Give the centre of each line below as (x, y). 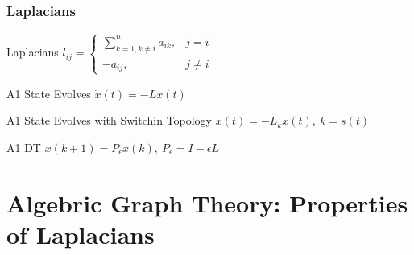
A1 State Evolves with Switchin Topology (110, 120)
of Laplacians (81, 234)
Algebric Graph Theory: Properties (207, 202)
